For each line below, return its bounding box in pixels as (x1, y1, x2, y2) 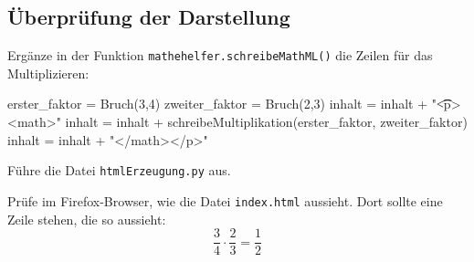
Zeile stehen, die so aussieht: (7, 209, 166, 228)
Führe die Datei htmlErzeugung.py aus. (7, 161, 231, 180)
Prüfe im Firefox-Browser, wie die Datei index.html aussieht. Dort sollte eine (7, 191, 443, 210)
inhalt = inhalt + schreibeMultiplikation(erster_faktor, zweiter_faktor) (65, 112, 468, 131)
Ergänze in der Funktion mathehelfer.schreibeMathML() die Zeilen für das (7, 46, 433, 65)
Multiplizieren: (7, 63, 90, 82)
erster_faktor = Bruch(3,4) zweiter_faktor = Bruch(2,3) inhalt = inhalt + (7, 94, 428, 113)
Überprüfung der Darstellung (7, 3, 290, 31)
